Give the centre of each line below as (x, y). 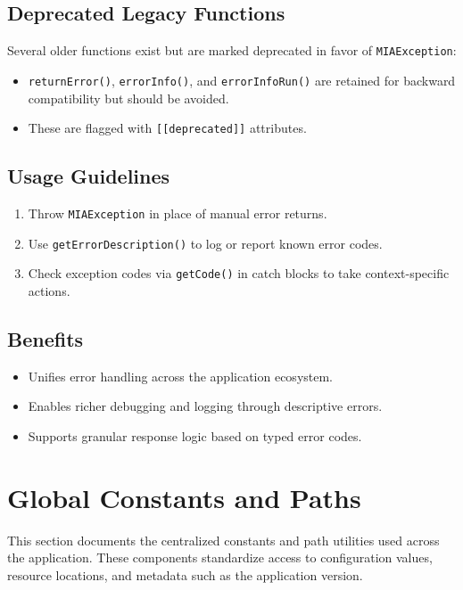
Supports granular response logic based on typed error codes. (195, 435)
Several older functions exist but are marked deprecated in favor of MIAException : (232, 50)
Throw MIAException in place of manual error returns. (178, 213)
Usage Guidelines (89, 176)
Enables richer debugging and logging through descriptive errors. (205, 406)
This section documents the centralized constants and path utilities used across (223, 540)
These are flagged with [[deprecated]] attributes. (167, 128)
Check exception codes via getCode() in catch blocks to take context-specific (239, 273)
